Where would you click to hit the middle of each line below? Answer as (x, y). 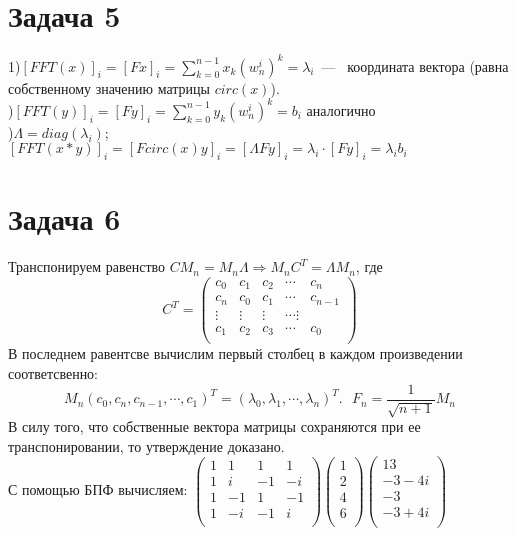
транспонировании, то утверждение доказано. (146, 445)
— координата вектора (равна (415, 65)
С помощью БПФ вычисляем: (98, 489)
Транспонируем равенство (87, 266)
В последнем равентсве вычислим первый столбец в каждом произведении (235, 353)
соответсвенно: (53, 373)
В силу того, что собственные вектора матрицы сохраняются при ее (214, 426)
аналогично (341, 109)
